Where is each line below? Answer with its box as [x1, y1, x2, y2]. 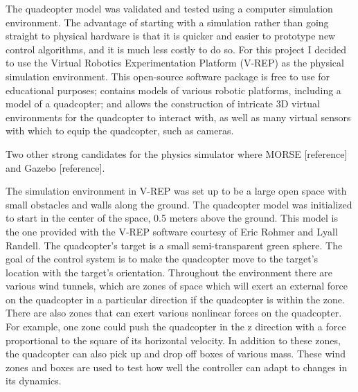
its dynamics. [6, 373, 62, 388]
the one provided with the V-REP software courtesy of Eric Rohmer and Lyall [6, 224, 338, 238]
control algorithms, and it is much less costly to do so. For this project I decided [6, 42, 347, 56]
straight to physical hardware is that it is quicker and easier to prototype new [6, 28, 336, 43]
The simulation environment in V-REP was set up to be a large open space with [6, 184, 347, 198]
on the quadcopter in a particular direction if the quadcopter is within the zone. [6, 292, 345, 306]
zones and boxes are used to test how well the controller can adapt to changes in [6, 359, 348, 374]
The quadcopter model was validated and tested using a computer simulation [6, 1, 333, 15]
